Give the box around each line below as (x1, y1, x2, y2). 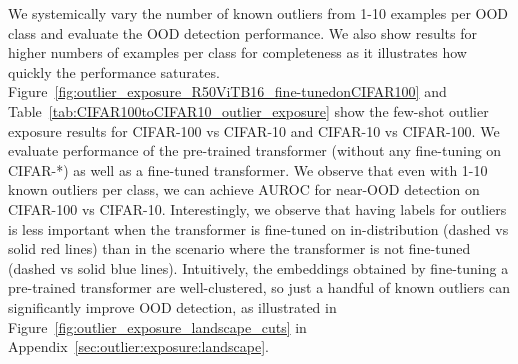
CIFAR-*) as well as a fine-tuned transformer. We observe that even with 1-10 (8, 159, 488, 180)
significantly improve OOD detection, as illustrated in (8, 296, 337, 317)
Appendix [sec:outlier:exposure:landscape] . (8, 336, 269, 357)
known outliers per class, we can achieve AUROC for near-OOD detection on (8, 179, 480, 200)
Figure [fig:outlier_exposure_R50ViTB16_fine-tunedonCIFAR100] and (8, 81, 447, 102)
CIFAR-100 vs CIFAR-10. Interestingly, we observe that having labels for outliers (8, 198, 507, 219)
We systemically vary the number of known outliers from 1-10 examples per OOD (8, 3, 509, 23)
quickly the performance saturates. (8, 61, 220, 82)
